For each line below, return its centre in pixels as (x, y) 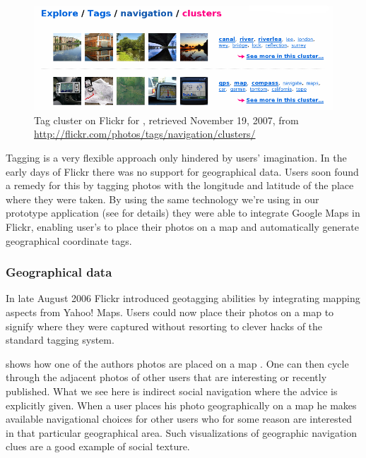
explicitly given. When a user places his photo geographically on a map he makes (181, 405)
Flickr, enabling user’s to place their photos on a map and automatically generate (182, 226)
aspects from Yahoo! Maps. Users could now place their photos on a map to (170, 312)
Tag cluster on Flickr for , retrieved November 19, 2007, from (166, 120)
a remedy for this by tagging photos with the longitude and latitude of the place (180, 185)
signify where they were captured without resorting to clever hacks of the (164, 326)
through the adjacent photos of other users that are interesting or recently (166, 377)
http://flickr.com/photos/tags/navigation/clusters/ (145, 134)
